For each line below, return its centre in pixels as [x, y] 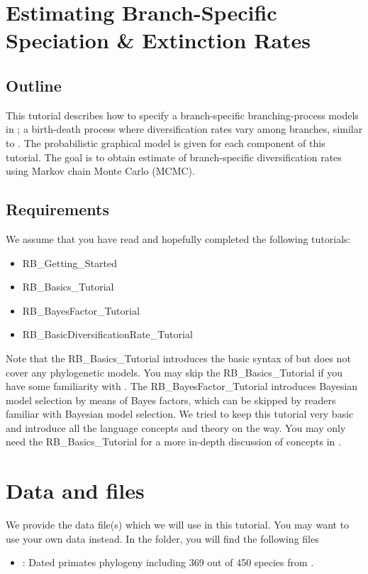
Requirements [57, 209]
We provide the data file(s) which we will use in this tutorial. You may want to [178, 525]
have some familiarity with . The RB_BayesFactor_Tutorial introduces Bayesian [182, 386]
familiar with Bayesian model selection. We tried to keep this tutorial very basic [180, 414]
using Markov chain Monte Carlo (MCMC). [100, 171]
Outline [34, 85]
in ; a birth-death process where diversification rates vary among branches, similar [184, 129]
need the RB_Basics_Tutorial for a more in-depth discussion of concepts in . [173, 442]
